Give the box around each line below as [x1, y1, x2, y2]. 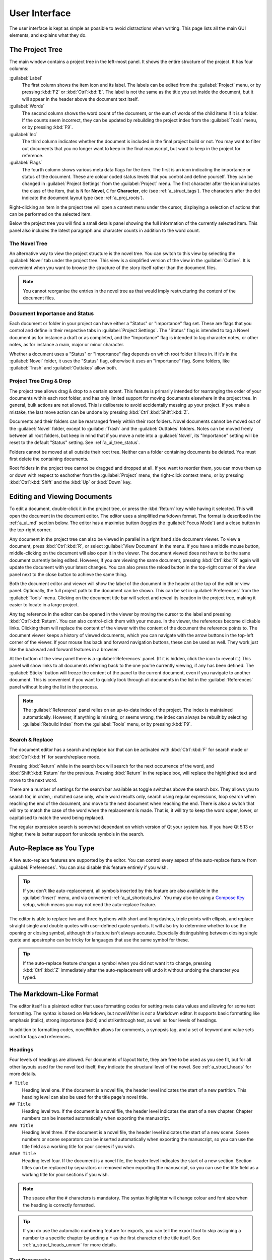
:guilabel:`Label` [9, 75, 43, 81]
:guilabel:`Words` [9, 103, 45, 109]
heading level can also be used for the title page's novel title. [22, 1094, 148, 1100]
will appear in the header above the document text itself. [22, 96, 139, 102]
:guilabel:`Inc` [9, 131, 38, 137]
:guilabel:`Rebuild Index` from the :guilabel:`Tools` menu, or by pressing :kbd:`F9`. [23, 721, 192, 727]
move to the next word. [9, 777, 57, 783]
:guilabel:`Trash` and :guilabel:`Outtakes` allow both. [9, 365, 118, 371]
